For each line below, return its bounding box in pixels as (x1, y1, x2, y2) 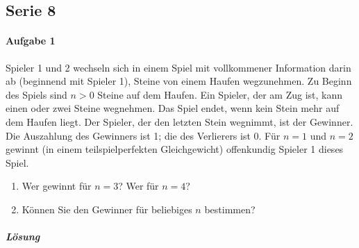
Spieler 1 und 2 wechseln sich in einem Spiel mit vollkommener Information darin (6, 60, 351, 74)
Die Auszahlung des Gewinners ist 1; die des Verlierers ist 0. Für (6, 128, 281, 142)
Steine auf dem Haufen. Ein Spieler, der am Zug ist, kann (97, 87, 343, 101)
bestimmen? (204, 201, 256, 216)
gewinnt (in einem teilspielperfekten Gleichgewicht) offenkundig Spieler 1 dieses (6, 142, 344, 156)
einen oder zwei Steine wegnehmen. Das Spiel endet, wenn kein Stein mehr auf (6, 101, 340, 115)
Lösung (6, 229, 40, 244)
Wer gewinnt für (22, 179, 92, 193)
